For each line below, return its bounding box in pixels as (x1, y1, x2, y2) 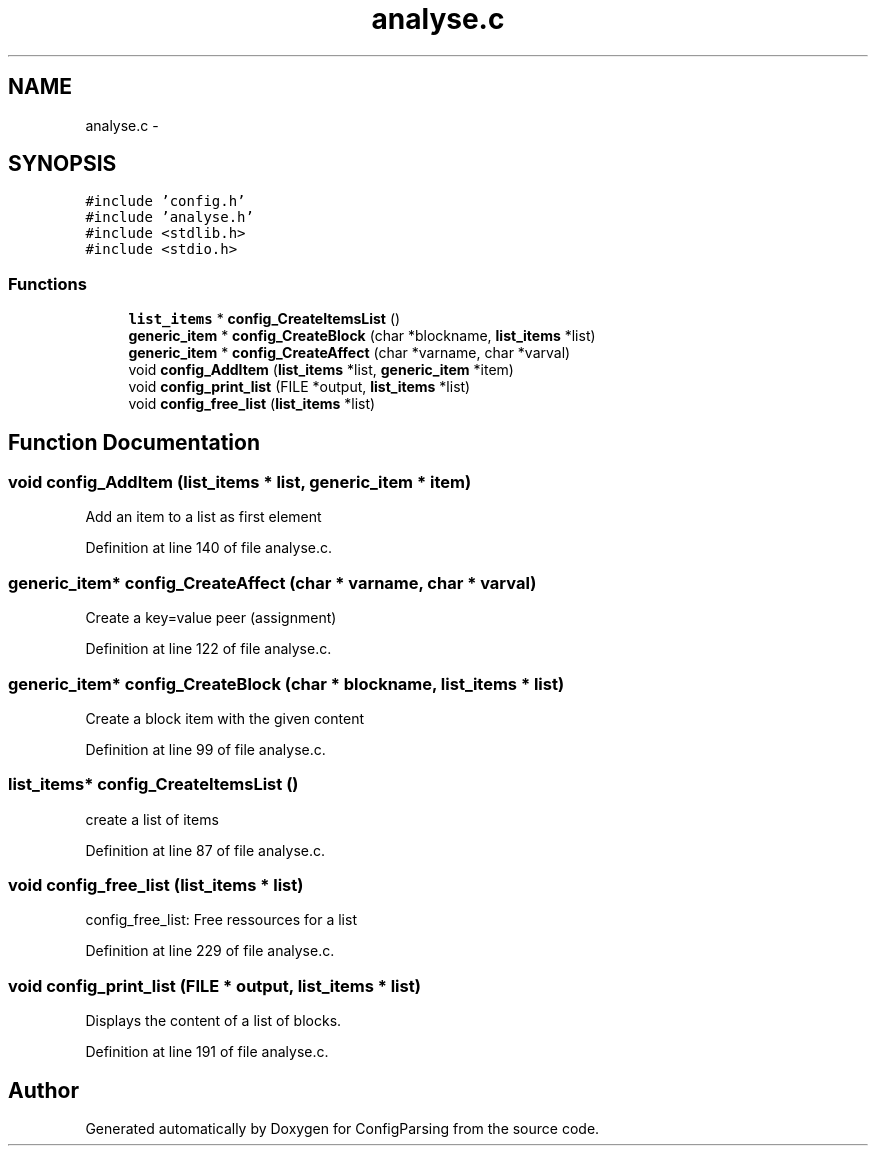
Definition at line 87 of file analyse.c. (85, 841, 326, 859)
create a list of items (85, 810, 219, 828)
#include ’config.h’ (85, 193, 246, 210)
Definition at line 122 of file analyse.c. (85, 640, 332, 658)
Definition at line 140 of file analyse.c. (85, 539, 333, 557)
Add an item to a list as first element (85, 508, 322, 526)
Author (8, 1077, 79, 1103)
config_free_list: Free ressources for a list (85, 911, 357, 929)
